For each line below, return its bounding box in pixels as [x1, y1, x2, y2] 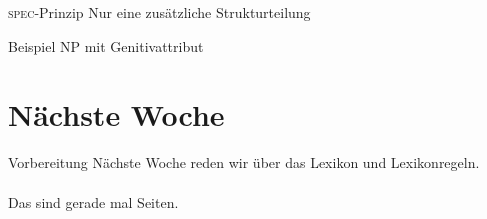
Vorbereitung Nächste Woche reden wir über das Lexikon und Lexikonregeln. [8, 152, 480, 173]
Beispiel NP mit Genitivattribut [8, 35, 204, 56]
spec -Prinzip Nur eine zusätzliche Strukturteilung [8, 2, 311, 22]
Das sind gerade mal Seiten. [8, 191, 179, 212]
